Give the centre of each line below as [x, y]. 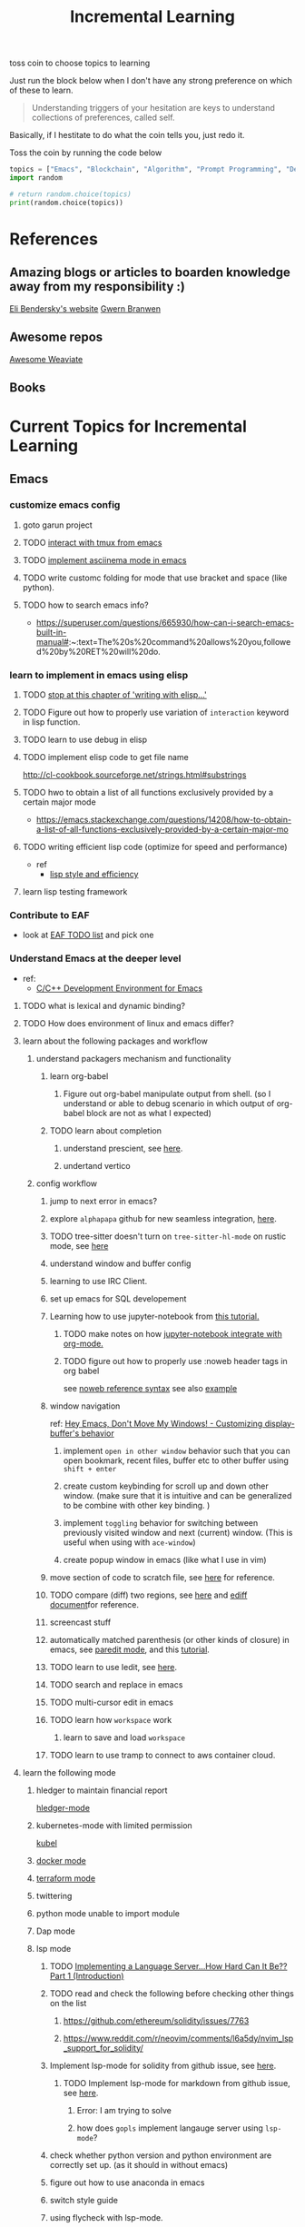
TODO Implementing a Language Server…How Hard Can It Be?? [168, 1966]
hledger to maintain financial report [102, 1790]
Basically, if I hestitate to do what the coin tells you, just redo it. [127, 135]
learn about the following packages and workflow [115, 1041]
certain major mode [59, 802]
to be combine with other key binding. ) [137, 1505]
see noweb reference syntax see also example [150, 1388]
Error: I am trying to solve [124, 2110]
